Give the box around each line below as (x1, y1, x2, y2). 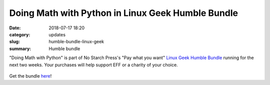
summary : (9, 45, 31, 52)
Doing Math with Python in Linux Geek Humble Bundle (9, 7, 238, 18)
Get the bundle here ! (9, 73, 52, 79)
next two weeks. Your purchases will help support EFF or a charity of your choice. (9, 62, 178, 68)
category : (9, 31, 30, 37)
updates (48, 31, 66, 37)
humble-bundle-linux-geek (48, 39, 104, 45)
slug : (9, 39, 20, 45)
